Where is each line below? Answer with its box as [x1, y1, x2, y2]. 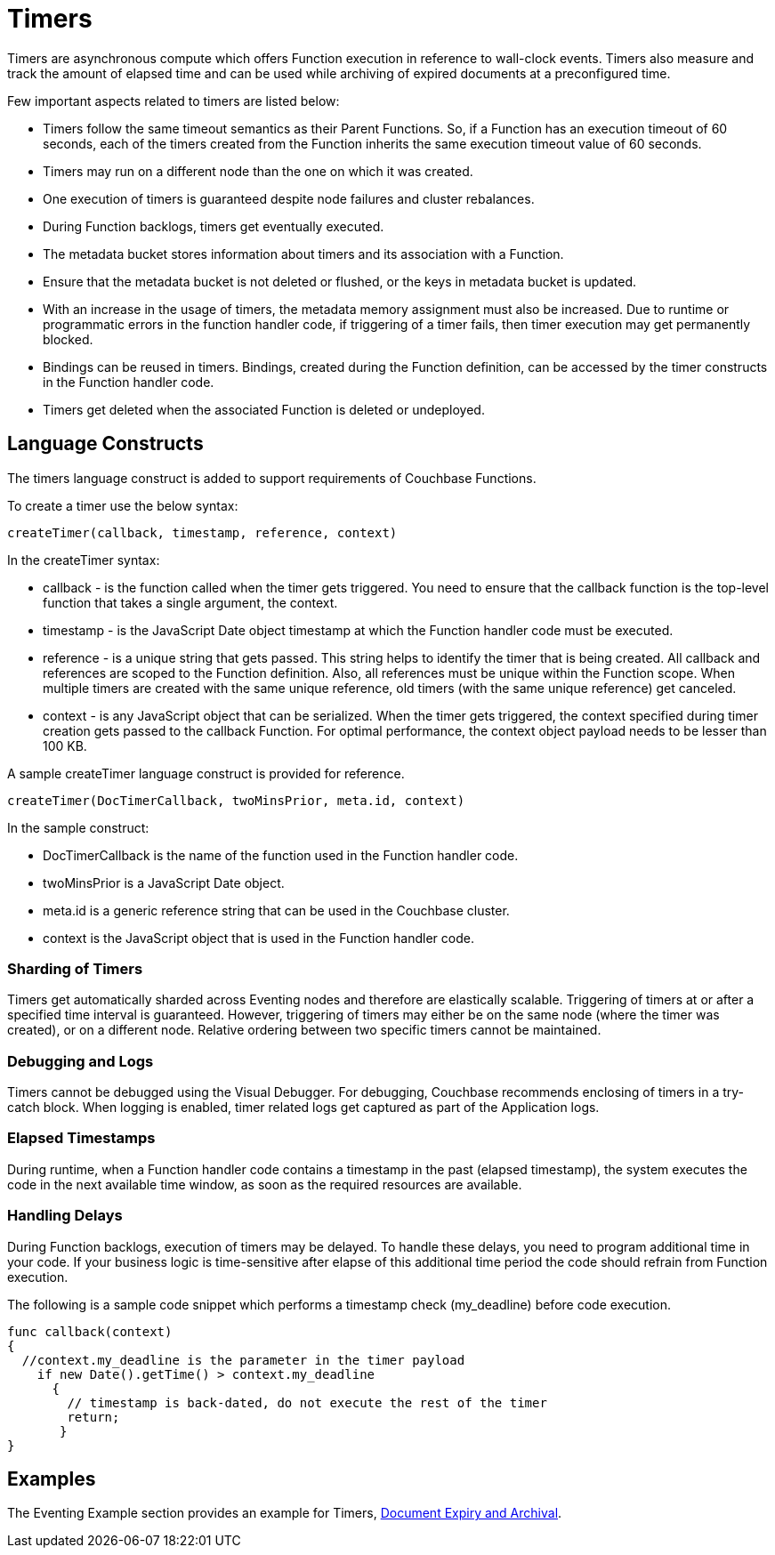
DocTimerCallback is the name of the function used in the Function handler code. [43, 847, 519, 863]
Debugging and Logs [7, 1051, 154, 1070]
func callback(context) [7, 1324, 173, 1339]
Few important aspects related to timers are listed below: [7, 93, 340, 109]
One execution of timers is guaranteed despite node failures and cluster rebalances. [43, 190, 535, 206]
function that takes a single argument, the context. [43, 594, 338, 610]
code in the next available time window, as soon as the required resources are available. [7, 1176, 522, 1192]
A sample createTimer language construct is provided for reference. [7, 765, 405, 781]
